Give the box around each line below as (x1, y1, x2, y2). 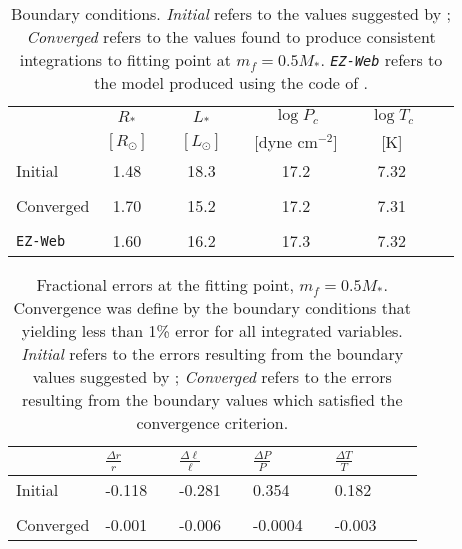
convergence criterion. (136, 411, 289, 434)
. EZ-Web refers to (320, 48, 443, 71)
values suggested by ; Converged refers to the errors (32, 365, 392, 388)
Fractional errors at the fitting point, (36, 273, 294, 296)
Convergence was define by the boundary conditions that (13, 296, 412, 319)
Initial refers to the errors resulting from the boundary (21, 342, 404, 365)
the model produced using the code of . (94, 71, 368, 94)
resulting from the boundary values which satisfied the (22, 388, 403, 411)
